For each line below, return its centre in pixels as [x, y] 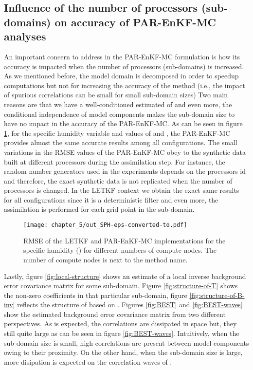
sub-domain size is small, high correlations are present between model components [126, 342]
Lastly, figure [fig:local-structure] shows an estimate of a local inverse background [125, 276]
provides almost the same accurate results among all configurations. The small [121, 142]
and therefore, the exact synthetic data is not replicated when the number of [118, 180]
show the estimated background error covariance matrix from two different [115, 314]
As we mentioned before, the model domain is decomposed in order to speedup [121, 76]
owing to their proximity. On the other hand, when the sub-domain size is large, [123, 352]
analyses [25, 36]
